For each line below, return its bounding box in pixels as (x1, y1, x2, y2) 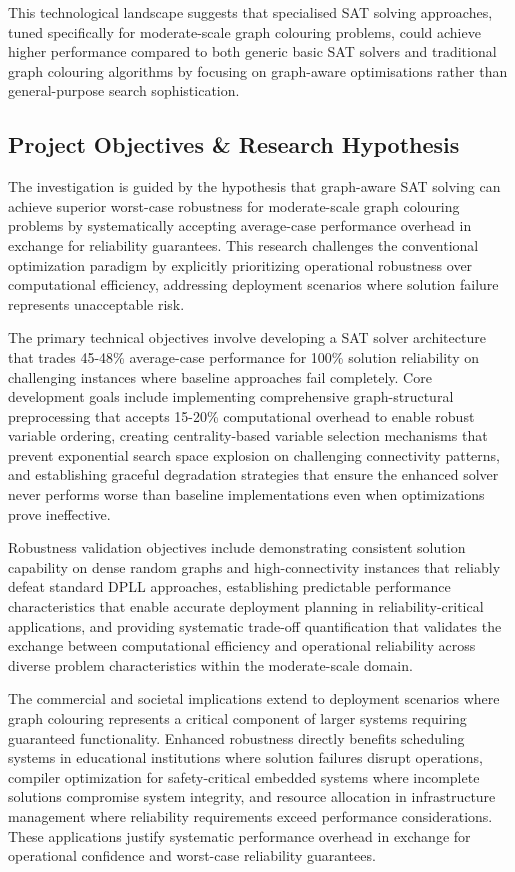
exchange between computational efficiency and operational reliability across (8, 635, 476, 656)
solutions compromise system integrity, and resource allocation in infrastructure (8, 786, 496, 807)
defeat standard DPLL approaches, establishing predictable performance (8, 576, 451, 597)
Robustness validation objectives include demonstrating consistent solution (8, 537, 466, 558)
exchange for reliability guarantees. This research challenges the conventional (8, 234, 479, 255)
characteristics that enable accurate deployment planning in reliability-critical (8, 596, 484, 617)
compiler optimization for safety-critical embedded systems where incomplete (8, 766, 480, 787)
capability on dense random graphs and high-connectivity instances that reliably (8, 556, 501, 577)
